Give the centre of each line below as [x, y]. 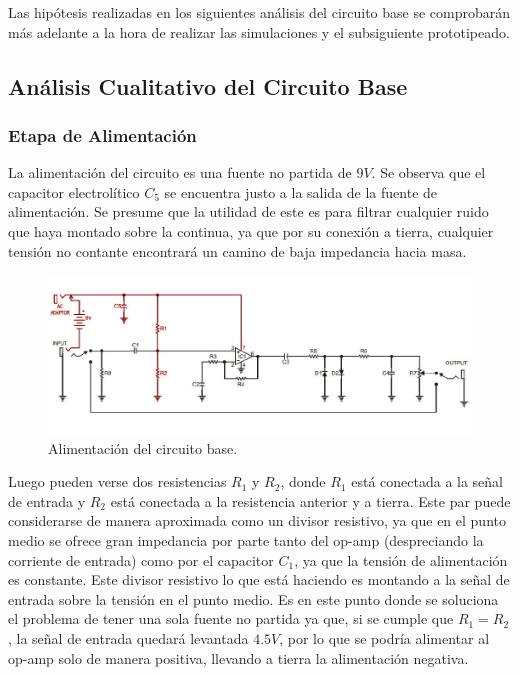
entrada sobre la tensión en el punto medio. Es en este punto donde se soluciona [253, 598]
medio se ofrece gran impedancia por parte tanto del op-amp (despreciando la [246, 540]
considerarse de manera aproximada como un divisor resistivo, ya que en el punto [257, 520]
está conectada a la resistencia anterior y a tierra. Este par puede [310, 500]
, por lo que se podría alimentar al [384, 637]
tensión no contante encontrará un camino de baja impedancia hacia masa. [237, 250]
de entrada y [47, 500]
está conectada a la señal [427, 481]
